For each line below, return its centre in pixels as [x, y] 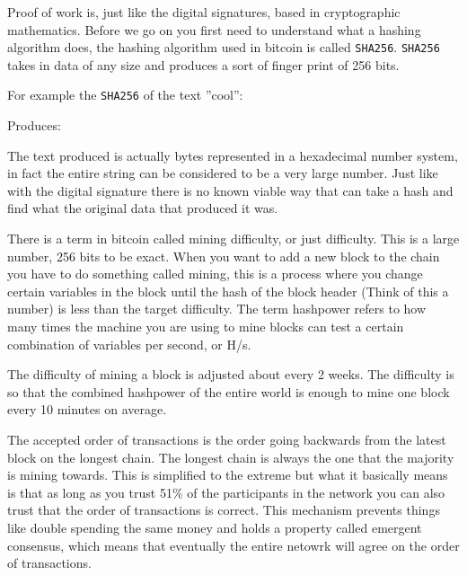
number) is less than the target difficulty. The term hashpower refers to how [217, 309]
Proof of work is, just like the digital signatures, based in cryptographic [204, 12]
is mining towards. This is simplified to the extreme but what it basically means [228, 475]
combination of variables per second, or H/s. [129, 344]
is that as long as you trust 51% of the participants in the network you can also [226, 492]
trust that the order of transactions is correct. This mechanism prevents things [224, 510]
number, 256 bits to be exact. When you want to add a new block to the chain [224, 256]
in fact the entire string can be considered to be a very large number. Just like [223, 173]
